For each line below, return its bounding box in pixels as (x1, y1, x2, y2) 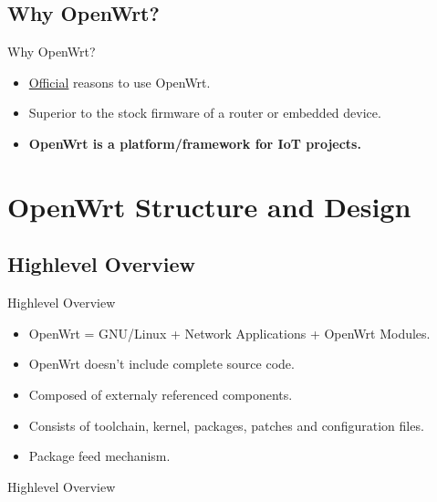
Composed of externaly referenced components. (28, 384, 293, 403)
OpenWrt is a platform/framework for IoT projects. (28, 133, 361, 152)
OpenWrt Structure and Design (7, 187, 411, 225)
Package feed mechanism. (28, 446, 171, 465)
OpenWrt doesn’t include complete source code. (28, 354, 295, 373)
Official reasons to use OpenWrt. (28, 72, 211, 91)
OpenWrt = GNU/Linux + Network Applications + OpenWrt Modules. (28, 323, 431, 342)
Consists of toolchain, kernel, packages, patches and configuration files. (28, 415, 424, 434)
